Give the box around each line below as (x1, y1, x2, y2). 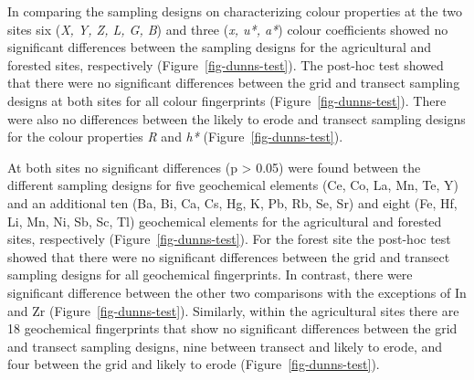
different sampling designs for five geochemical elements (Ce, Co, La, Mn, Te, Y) (7, 175, 459, 195)
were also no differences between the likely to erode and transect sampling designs (7, 109, 466, 128)
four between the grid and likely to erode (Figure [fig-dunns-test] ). (7, 354, 380, 374)
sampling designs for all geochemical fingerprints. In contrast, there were (7, 265, 413, 284)
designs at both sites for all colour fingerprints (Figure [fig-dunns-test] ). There (7, 90, 447, 110)
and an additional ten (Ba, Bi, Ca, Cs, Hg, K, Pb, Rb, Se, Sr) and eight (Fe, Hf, (7, 193, 458, 212)
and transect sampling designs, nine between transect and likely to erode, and (7, 336, 443, 355)
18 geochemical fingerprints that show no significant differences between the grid (7, 319, 458, 338)
